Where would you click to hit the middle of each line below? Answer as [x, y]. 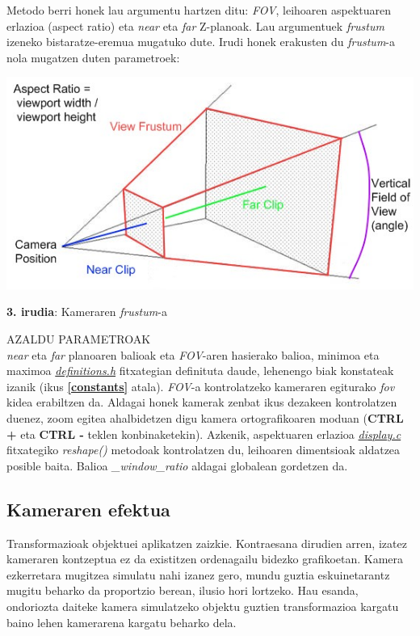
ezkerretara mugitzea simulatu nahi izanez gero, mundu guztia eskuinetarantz [198, 574]
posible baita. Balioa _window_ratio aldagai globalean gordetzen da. [177, 465]
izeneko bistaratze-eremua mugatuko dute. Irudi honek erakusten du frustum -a [201, 42]
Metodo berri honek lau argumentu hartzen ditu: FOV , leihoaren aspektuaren [199, 10]
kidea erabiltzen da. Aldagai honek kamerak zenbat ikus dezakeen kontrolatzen [202, 402]
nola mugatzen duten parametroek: [93, 57]
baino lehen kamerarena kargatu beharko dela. [122, 622]
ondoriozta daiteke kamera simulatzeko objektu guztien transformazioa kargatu [203, 606]
